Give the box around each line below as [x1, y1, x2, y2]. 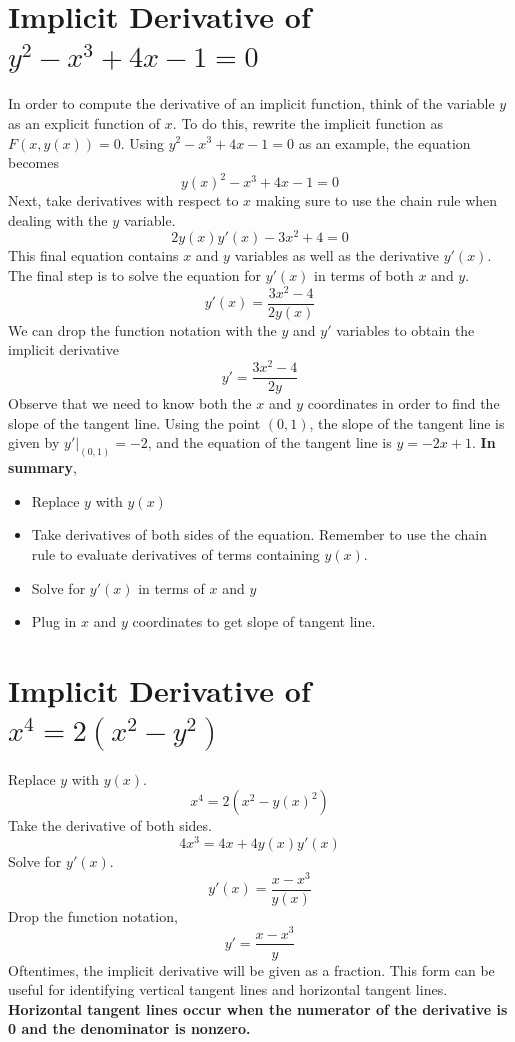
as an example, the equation [298, 132, 471, 153]
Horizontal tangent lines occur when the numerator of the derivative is [8, 998, 508, 1019]
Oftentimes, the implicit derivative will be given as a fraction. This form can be [8, 959, 495, 980]
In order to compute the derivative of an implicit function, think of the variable [8, 93, 495, 114]
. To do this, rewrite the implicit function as [172, 112, 443, 133]
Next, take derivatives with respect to [8, 190, 239, 211]
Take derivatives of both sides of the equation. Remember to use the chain [31, 524, 487, 545]
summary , [8, 457, 77, 478]
